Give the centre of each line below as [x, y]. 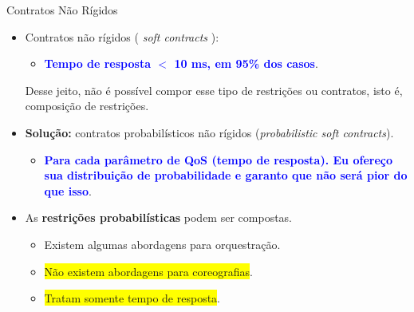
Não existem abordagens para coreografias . [148, 271]
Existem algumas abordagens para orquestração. [162, 244]
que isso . [68, 190]
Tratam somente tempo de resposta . [132, 298]
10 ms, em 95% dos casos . [246, 63]
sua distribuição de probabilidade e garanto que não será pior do [226, 175]
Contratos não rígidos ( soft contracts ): [122, 36]
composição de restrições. [87, 106]
